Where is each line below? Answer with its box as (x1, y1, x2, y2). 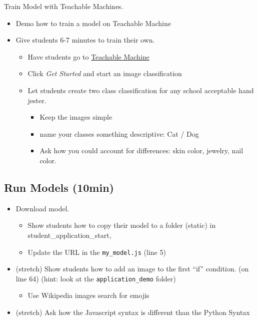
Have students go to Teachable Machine (27, 51, 149, 62)
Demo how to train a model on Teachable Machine (15, 18, 171, 28)
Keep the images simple (39, 112, 112, 122)
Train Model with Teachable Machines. (4, 1, 123, 11)
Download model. (15, 203, 69, 213)
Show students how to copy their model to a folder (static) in (27, 220, 216, 230)
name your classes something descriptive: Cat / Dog (39, 128, 199, 139)
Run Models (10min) (4, 179, 114, 195)
